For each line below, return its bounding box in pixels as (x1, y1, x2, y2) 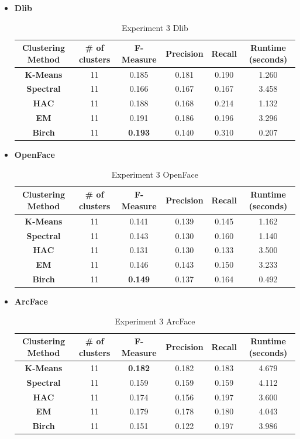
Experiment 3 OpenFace (111, 168, 198, 180)
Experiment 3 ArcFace (115, 314, 195, 327)
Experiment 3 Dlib (121, 21, 188, 33)
